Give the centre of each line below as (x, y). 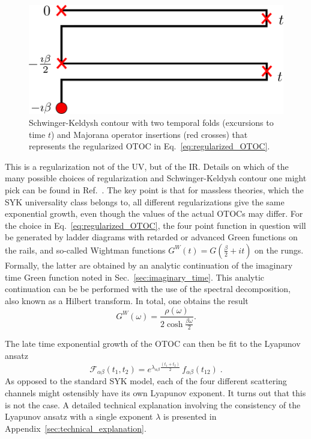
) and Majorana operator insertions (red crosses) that (149, 134)
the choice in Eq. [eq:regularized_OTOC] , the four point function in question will (155, 225)
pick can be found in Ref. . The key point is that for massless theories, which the (154, 189)
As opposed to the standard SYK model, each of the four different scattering (146, 381)
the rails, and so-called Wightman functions (85, 250)
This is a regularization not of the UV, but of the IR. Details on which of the (147, 166)
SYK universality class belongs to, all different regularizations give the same (145, 201)
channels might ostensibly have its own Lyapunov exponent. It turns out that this (155, 393)
